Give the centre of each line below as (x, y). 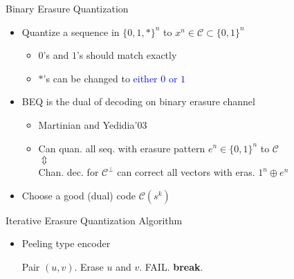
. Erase (89, 266)
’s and (56, 55)
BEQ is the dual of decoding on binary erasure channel (138, 101)
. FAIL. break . (171, 266)
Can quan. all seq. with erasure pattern (122, 148)
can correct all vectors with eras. (186, 172)
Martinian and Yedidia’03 (93, 124)
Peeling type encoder (66, 243)
